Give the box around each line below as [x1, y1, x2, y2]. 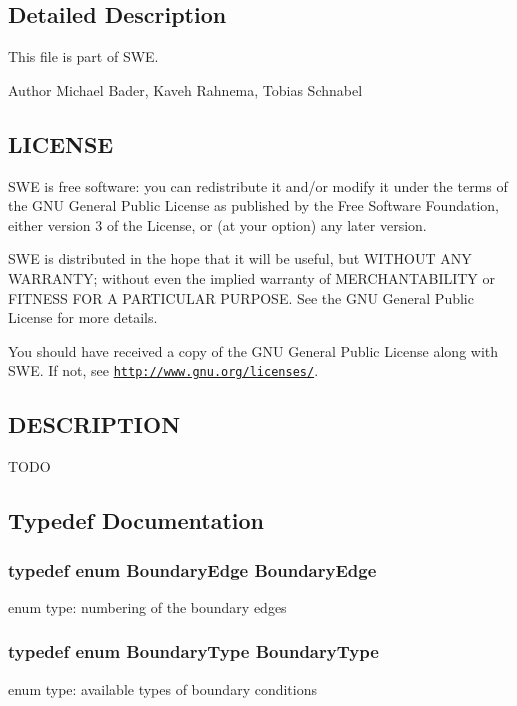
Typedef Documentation [8, 505, 264, 536]
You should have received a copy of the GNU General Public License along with [8, 340, 499, 361]
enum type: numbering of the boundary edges [8, 596, 287, 617]
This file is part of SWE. [8, 46, 159, 67]
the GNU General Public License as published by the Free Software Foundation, [8, 195, 499, 216]
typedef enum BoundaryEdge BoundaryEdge [8, 557, 377, 582]
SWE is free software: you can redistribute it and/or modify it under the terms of [8, 175, 508, 196]
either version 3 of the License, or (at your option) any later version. [8, 214, 427, 235]
